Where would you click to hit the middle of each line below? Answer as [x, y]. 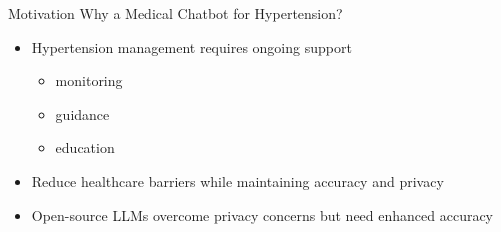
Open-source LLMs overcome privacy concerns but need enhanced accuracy [262, 214]
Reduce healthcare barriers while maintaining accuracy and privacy [237, 180]
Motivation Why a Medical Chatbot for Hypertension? [175, 13]
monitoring [89, 80]
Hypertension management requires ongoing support [191, 46]
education [85, 147]
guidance [82, 113]
